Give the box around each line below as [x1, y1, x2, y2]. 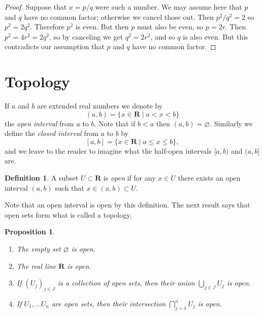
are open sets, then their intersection [51, 298, 166, 309]
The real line [16, 260, 56, 271]
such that [55, 182, 84, 193]
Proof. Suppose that [5, 2, 67, 12]
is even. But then [75, 21, 129, 32]
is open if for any [103, 172, 156, 183]
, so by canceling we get [49, 31, 123, 42]
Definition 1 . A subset [5, 172, 79, 183]
